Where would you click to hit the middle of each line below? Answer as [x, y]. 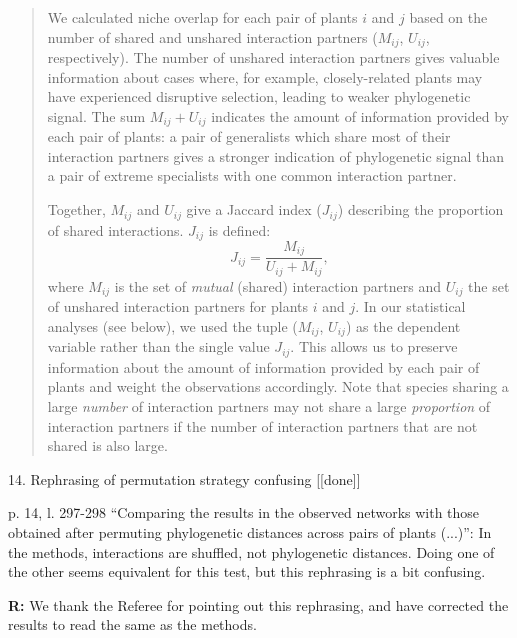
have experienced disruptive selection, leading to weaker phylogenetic [259, 96]
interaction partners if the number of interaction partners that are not [262, 425]
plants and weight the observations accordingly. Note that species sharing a [278, 386]
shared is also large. [107, 445]
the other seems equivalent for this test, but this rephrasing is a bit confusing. [247, 571]
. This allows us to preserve [374, 346]
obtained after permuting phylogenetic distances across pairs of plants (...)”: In [250, 532]
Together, [76, 209]
